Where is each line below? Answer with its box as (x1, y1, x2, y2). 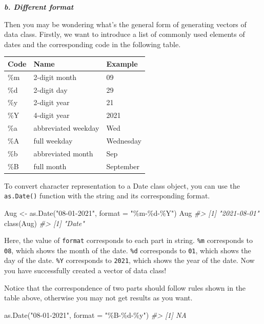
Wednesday (106, 135, 141, 146)
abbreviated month (33, 148, 93, 158)
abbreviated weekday (33, 123, 99, 133)
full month (33, 160, 67, 171)
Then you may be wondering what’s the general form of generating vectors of (4, 18, 247, 29)
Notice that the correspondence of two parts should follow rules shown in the (4, 282, 246, 293)
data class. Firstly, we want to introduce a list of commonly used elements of (4, 29, 245, 39)
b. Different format (4, 2, 74, 12)
